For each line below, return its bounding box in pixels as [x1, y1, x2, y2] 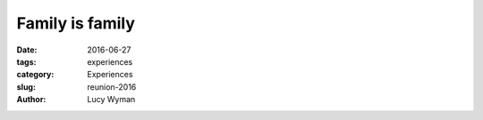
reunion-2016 [87, 81, 137, 92]
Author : [16, 94, 47, 105]
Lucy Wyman [87, 94, 136, 105]
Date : [16, 44, 38, 55]
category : [16, 69, 55, 80]
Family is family [16, 13, 136, 33]
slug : [16, 81, 36, 92]
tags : [16, 56, 37, 67]
